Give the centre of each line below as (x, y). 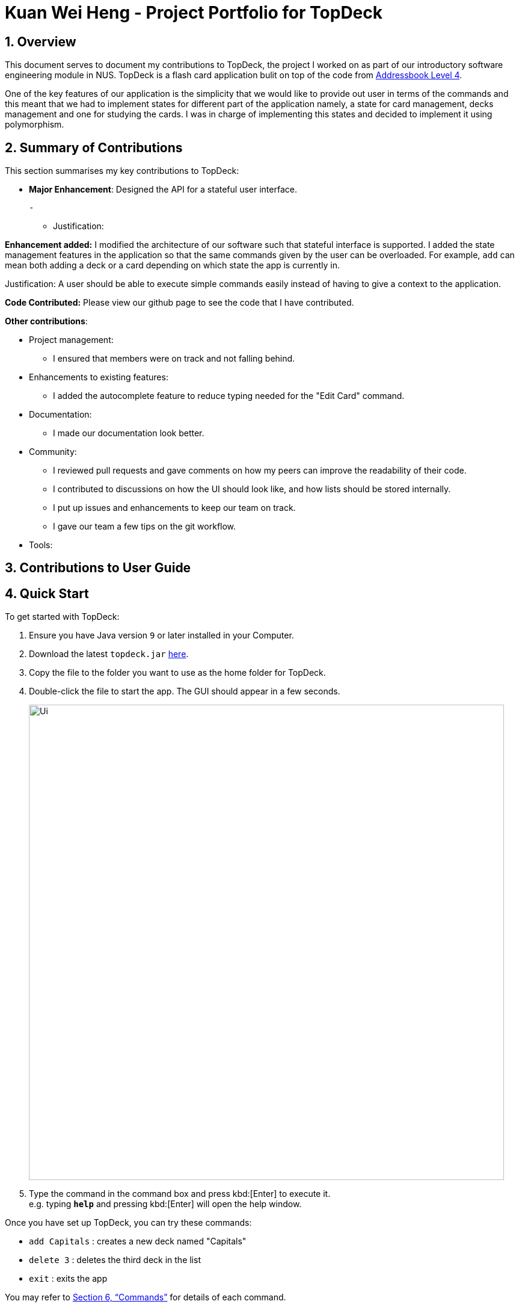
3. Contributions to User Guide (98, 568)
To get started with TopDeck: (62, 617)
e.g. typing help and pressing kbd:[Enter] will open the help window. (165, 1204)
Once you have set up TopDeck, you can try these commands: (128, 1223)
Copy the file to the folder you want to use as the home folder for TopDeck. (177, 673)
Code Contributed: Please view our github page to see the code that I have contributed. (180, 303)
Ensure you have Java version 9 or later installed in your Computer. (161, 635)
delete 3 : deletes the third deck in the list (115, 1260)
